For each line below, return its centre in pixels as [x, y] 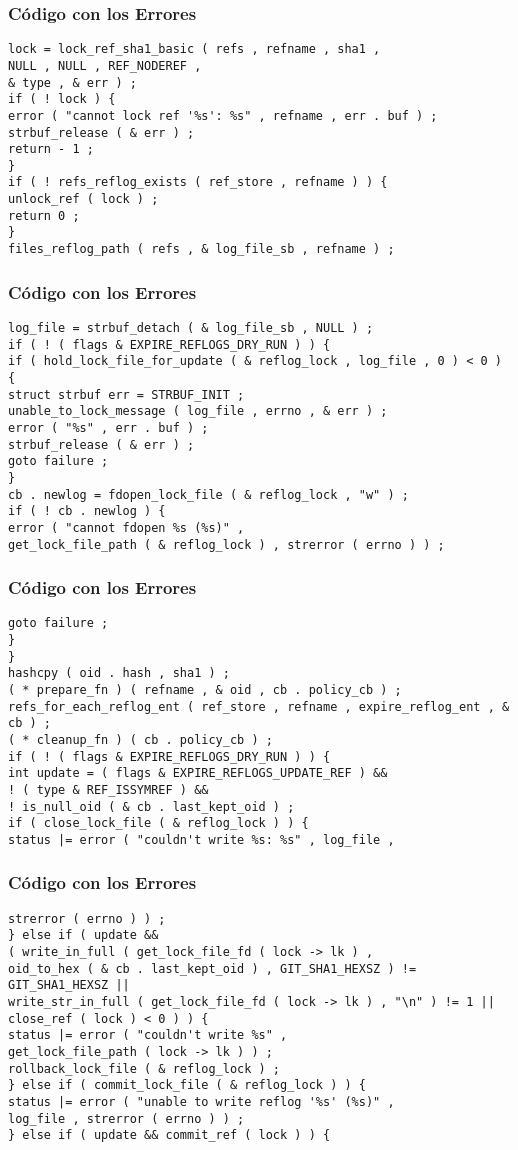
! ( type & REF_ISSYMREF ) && [108, 789]
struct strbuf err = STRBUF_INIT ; [126, 394]
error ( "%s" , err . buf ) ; [108, 427]
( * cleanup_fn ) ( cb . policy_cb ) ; [140, 739]
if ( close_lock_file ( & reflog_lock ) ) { [158, 823]
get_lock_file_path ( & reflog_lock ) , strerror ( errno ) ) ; [226, 544]
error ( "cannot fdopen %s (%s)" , [126, 527]
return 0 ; [44, 215]
